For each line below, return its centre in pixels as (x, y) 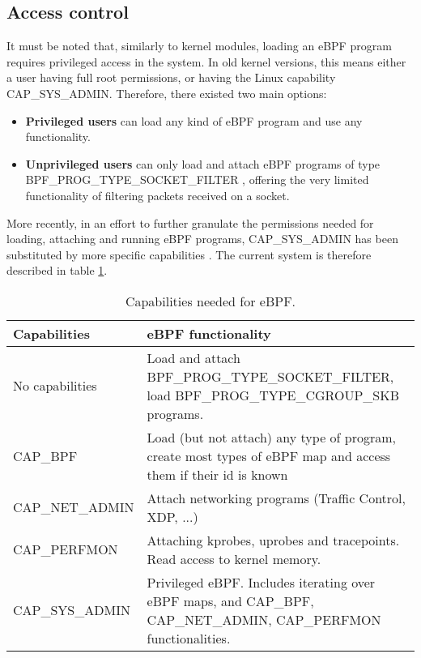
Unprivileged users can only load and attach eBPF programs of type (203, 163)
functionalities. (189, 638)
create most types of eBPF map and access (269, 455)
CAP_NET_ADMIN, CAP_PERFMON (264, 619)
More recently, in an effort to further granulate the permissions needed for (190, 222)
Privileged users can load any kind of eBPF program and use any (194, 120)
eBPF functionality (209, 333)
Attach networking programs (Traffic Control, (276, 498)
